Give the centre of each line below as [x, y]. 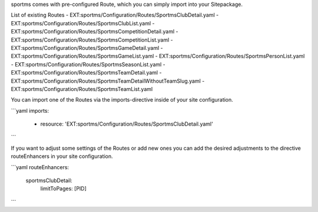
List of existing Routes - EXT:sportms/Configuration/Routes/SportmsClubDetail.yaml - [115, 15]
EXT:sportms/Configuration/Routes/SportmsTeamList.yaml [82, 89]
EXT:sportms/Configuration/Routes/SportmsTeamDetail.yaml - [86, 73]
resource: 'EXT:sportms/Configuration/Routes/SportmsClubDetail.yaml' [127, 124]
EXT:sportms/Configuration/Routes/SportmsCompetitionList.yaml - [92, 40]
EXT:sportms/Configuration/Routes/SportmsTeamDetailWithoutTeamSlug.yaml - [108, 81]
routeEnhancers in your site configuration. [62, 156]
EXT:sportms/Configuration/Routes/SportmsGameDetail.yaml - [87, 48]
